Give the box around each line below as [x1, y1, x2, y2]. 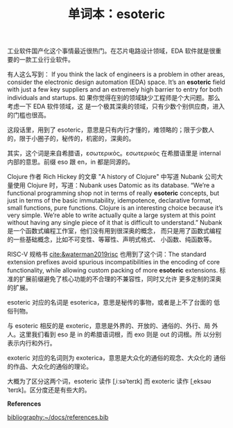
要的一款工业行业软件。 [7, 55, 74, 64]
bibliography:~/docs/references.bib [7, 413, 109, 422]
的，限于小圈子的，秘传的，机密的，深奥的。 [7, 135, 135, 143]
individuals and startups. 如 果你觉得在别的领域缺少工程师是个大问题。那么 [7, 94, 221, 102]
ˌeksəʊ [192, 377, 212, 386]
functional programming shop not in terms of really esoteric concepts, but [7, 189, 220, 198]
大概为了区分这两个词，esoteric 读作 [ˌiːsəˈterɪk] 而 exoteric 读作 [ [7, 377, 193, 386]
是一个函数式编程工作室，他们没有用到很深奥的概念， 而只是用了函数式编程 [7, 227, 222, 235]
